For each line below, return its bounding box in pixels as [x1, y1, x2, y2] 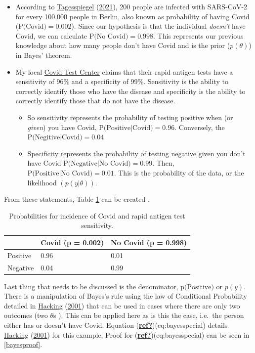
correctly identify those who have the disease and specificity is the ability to [15, 86, 246, 96]
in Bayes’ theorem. [15, 49, 72, 60]
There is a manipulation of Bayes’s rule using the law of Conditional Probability [4, 291, 248, 301]
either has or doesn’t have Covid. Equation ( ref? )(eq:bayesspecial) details [4, 320, 228, 330]
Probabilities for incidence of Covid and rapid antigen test [9, 210, 185, 221]
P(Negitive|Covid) [27, 134, 83, 141]
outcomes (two [4, 310, 48, 320]
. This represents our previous [153, 30, 244, 41]
